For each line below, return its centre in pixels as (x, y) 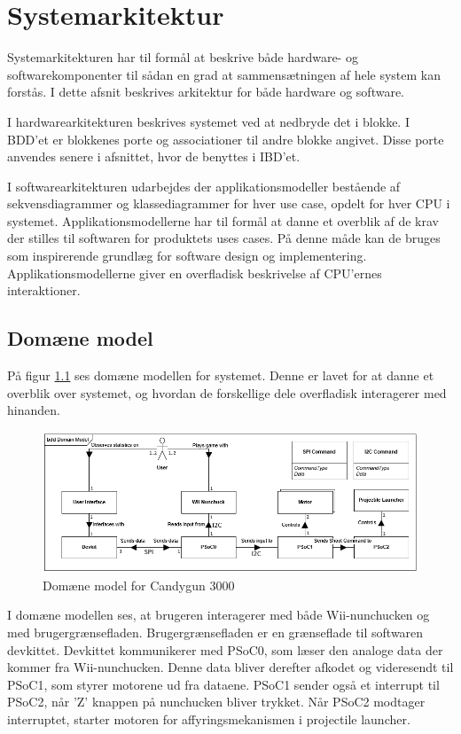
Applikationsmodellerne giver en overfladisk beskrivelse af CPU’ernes (195, 273)
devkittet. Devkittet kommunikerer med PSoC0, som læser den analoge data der (225, 649)
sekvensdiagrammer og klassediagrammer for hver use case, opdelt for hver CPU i (229, 203)
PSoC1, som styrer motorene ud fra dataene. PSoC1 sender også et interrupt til (223, 684)
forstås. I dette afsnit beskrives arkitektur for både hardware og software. (206, 92)
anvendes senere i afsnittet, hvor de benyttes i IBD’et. (154, 156)
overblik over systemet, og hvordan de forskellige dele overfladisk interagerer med (227, 392)
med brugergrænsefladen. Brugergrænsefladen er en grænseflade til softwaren (215, 632)
